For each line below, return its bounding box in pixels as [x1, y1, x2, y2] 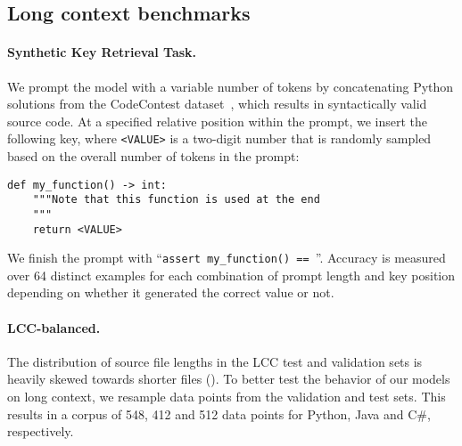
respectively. [7, 422, 74, 441]
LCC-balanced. [7, 318, 101, 337]
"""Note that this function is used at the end [32, 193, 320, 207]
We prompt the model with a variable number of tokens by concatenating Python [7, 77, 454, 95]
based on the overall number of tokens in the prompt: [7, 147, 300, 166]
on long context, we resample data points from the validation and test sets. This [7, 387, 446, 406]
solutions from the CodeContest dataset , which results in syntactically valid [7, 94, 427, 113]
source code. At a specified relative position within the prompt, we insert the [7, 111, 428, 130]
